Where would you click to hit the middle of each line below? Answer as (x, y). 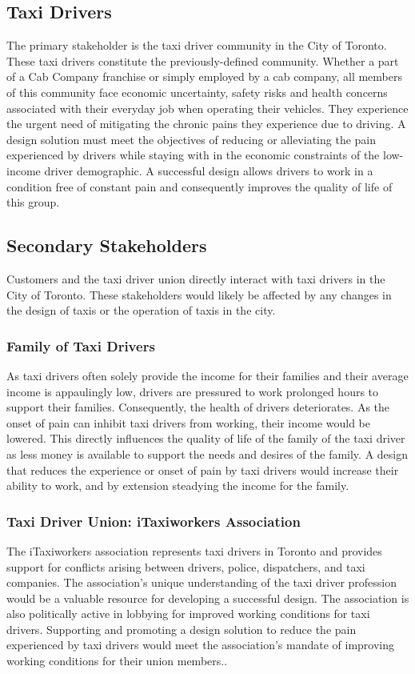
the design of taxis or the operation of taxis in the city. (141, 310)
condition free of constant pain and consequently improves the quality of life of (200, 186)
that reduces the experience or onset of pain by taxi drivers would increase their (203, 469)
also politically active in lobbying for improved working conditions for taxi (188, 614)
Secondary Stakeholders (107, 245)
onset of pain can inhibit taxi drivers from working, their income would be (188, 422)
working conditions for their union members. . (117, 661)
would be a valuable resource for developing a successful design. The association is (208, 598)
